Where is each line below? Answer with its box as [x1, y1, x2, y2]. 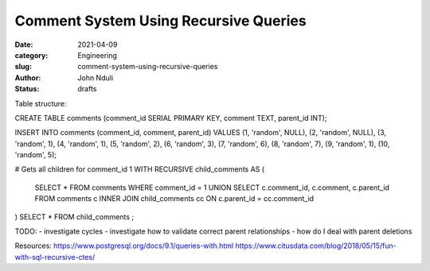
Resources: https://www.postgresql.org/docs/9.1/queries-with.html [14, 241, 234, 250]
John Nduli [77, 72, 114, 83]
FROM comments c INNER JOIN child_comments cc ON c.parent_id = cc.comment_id [34, 194, 315, 203]
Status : [14, 84, 40, 94]
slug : [14, 62, 32, 72]
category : [14, 50, 49, 60]
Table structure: [14, 99, 67, 108]
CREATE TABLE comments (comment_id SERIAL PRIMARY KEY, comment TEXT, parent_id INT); [14, 113, 327, 122]
